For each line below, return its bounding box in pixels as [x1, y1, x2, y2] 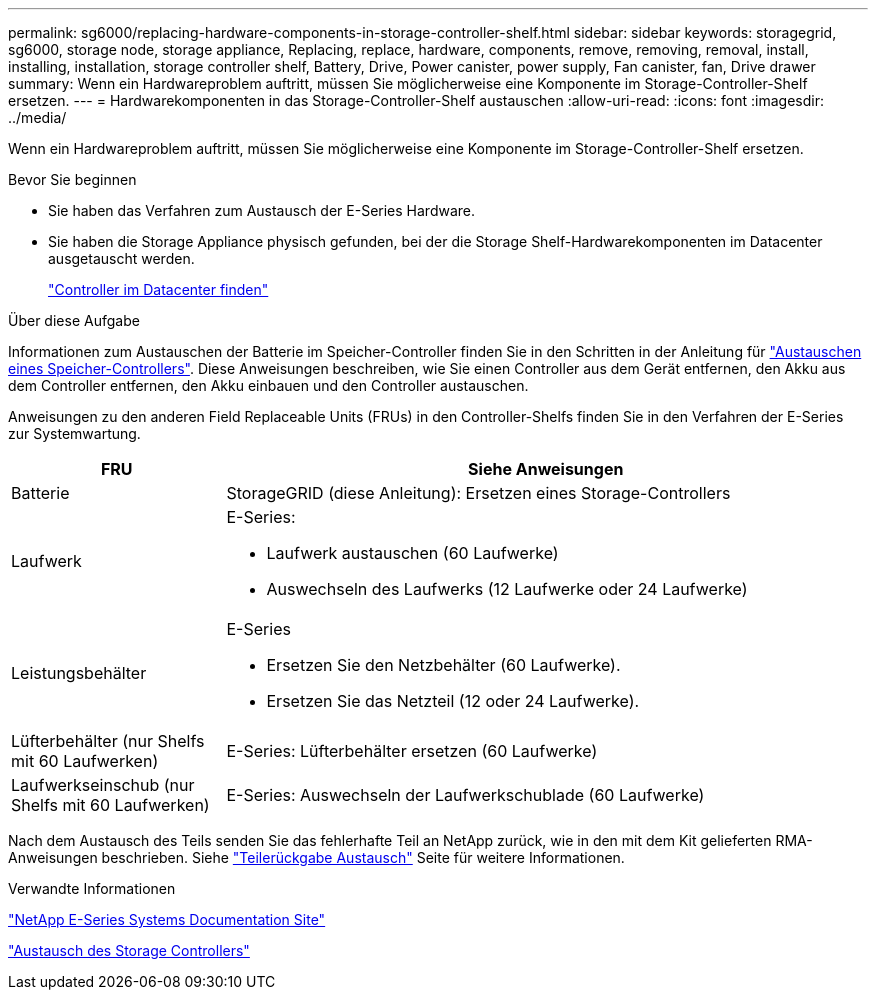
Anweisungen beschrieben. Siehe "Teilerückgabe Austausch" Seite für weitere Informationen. [8, 849, 625, 866]
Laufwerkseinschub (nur [11, 775, 195, 795]
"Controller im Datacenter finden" [48, 281, 269, 298]
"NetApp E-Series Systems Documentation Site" [8, 911, 326, 928]
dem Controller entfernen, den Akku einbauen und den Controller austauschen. [8, 377, 529, 394]
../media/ [8, 109, 67, 126]
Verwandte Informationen [8, 880, 176, 897]
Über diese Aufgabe [8, 312, 140, 329]
